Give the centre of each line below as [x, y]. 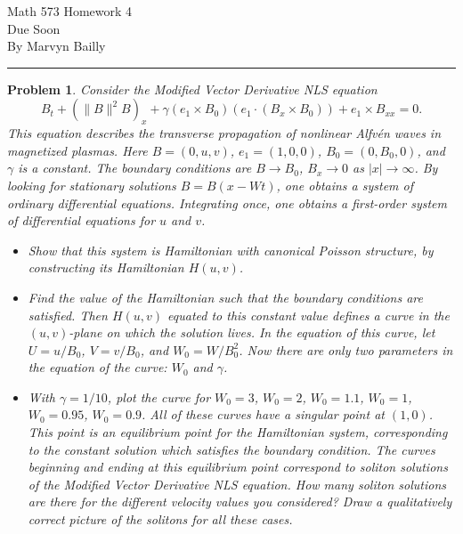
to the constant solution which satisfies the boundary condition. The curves [231, 449]
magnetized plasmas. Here [77, 150]
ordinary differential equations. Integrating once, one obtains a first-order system [227, 202]
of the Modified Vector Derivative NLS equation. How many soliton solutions [237, 484]
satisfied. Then [68, 315]
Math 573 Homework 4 [70, 11]
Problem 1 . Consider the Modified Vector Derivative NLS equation [192, 89]
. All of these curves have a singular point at [263, 414]
